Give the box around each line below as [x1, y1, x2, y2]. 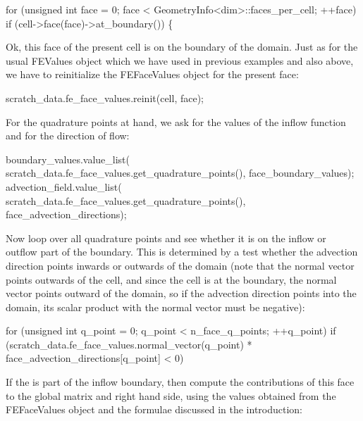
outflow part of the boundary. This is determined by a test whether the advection [6, 244, 358, 259]
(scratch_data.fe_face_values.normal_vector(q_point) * [6, 337, 252, 351]
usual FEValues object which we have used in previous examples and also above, [6, 53, 354, 68]
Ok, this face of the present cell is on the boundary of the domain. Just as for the [6, 39, 358, 54]
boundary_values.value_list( [6, 151, 130, 166]
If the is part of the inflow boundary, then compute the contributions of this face [6, 375, 355, 389]
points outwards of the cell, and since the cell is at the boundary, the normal [6, 272, 337, 287]
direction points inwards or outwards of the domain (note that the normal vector [6, 258, 355, 272]
